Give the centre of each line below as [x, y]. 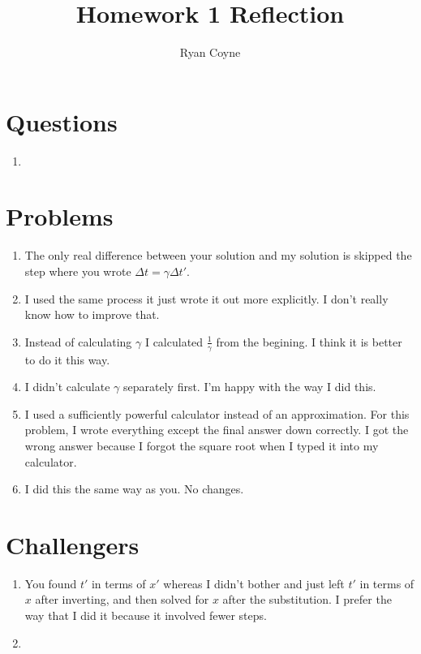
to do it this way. [67, 359]
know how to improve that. [92, 314]
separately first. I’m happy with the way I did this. [250, 387]
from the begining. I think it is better [309, 341]
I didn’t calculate [67, 387]
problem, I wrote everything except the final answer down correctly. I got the [217, 430]
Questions [62, 121]
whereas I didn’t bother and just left [254, 583]
